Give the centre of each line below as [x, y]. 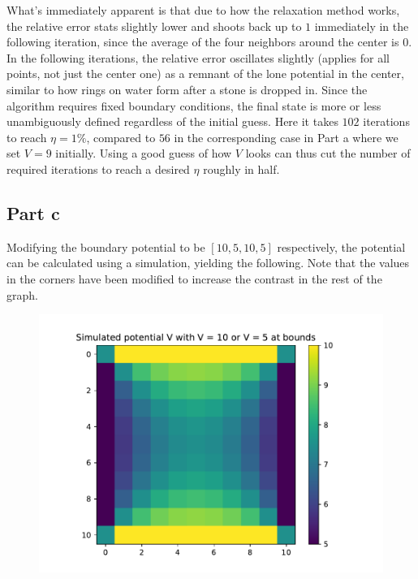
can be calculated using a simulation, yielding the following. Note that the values [208, 263]
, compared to [121, 137]
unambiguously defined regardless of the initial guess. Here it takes [172, 121]
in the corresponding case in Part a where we [286, 137]
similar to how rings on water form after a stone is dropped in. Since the [187, 89]
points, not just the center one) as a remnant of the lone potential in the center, [205, 73]
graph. [22, 294]
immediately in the [362, 26]
